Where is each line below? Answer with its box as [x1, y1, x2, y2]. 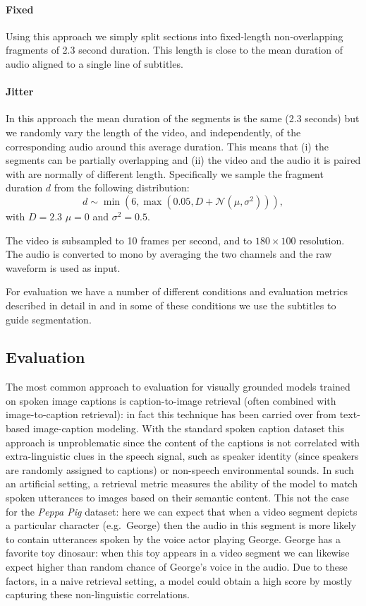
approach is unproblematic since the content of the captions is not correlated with [6, 434, 360, 449]
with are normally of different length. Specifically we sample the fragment [6, 166, 324, 181]
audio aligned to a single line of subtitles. [6, 56, 183, 71]
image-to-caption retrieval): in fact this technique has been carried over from [6, 407, 336, 422]
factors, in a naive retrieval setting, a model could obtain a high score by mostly [6, 573, 353, 588]
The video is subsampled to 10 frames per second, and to [6, 232, 252, 247]
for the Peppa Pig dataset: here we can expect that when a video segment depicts [6, 504, 358, 518]
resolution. [299, 232, 345, 247]
